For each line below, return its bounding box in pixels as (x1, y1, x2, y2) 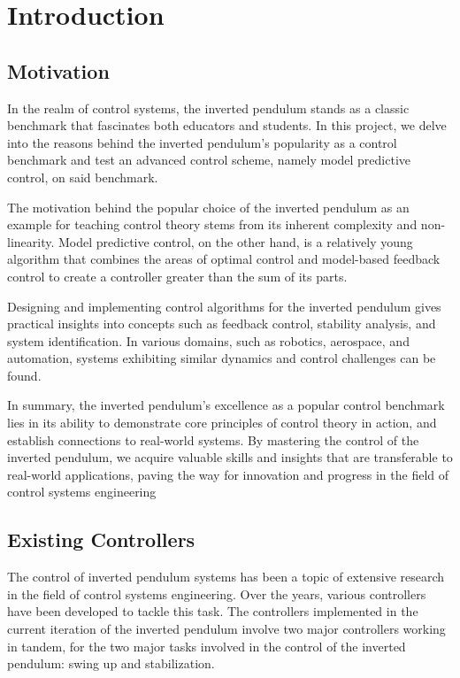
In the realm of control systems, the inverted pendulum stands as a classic (7, 98, 410, 117)
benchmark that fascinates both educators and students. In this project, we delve (7, 116, 447, 135)
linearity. (7, 232, 55, 250)
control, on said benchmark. (7, 167, 158, 186)
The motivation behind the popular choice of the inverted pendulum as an (7, 197, 410, 216)
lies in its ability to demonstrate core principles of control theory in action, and (7, 413, 437, 432)
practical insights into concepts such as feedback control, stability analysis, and (7, 314, 436, 333)
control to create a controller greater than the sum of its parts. (7, 266, 348, 285)
